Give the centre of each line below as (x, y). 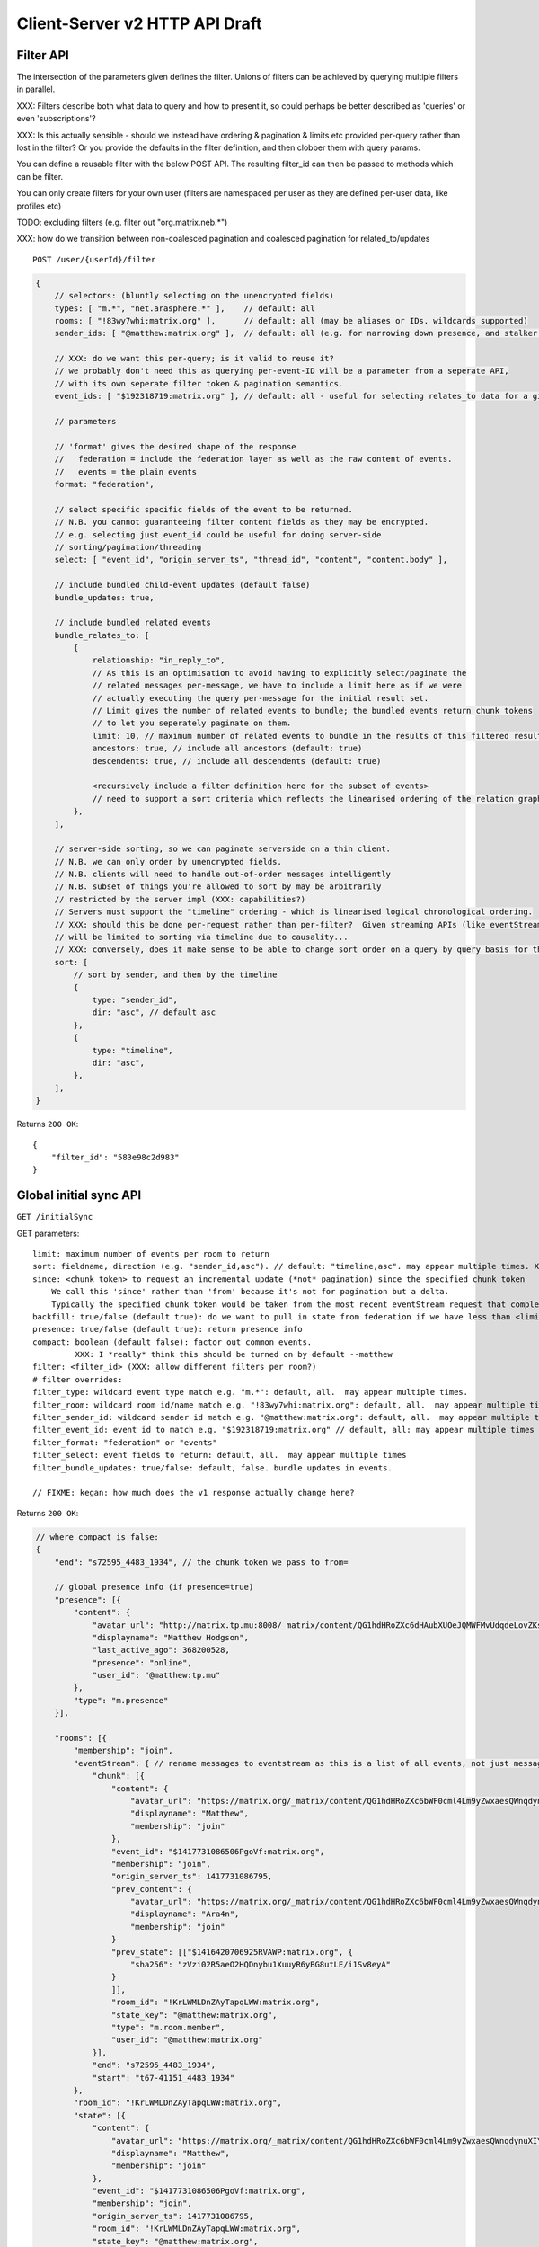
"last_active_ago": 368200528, (161, 1650)
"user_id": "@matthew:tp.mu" (156, 1675)
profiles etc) (39, 206)
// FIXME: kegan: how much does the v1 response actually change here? (194, 1493)
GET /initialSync (55, 1217)
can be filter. (40, 176)
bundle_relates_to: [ (102, 635)
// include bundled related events (133, 623)
